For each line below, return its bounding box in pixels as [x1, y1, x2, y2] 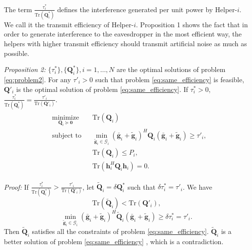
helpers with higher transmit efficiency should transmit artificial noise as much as [4, 38, 247, 48]
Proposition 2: [4, 64, 46, 74]
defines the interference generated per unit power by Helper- [57, 4, 237, 14]
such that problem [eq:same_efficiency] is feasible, [95, 74, 244, 84]
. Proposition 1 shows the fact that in [136, 19, 248, 29]
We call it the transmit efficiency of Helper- [4, 19, 134, 29]
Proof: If [4, 181, 29, 192]
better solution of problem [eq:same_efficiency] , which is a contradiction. [4, 236, 224, 246]
